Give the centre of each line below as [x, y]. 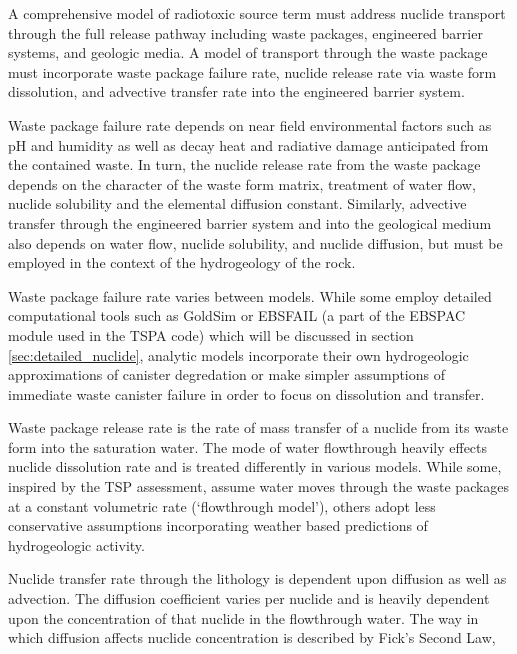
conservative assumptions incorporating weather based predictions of [218, 525]
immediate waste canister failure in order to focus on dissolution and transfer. [246, 393]
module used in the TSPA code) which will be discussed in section [211, 334]
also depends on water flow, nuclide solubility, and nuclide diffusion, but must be [255, 242]
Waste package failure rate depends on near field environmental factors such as [250, 124]
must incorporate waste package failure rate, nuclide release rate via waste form [252, 71]
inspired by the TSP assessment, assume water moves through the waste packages [259, 486]
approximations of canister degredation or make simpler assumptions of [226, 374]
